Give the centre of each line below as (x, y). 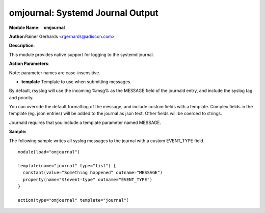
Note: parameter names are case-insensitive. (55, 73)
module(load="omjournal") (49, 152)
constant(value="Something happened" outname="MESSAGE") (93, 173)
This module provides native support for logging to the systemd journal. (81, 55)
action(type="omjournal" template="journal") (74, 200)
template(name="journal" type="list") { (67, 166)
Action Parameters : (29, 63)
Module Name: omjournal (37, 28)
